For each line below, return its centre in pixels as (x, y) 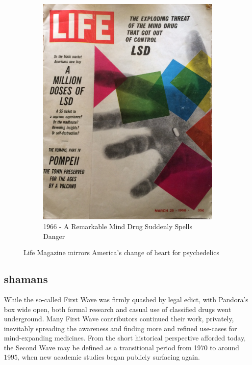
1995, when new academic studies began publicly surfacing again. (102, 357)
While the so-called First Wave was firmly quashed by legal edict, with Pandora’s (126, 299)
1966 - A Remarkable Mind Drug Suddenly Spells (118, 226)
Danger (54, 236)
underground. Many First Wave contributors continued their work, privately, (119, 319)
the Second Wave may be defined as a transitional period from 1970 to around (122, 347)
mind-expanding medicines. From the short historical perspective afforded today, (125, 338)
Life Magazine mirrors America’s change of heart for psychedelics (121, 252)
